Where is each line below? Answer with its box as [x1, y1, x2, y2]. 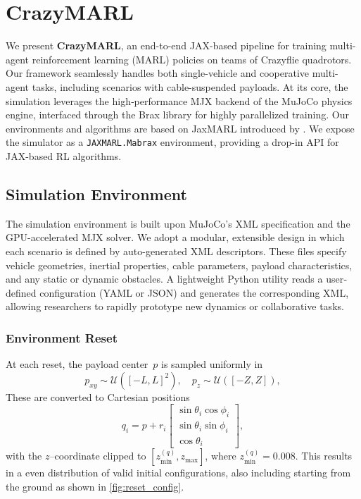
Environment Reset [6, 328, 118, 346]
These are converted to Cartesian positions [6, 389, 190, 404]
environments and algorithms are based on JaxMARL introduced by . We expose [6, 121, 355, 135]
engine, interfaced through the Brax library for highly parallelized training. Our [6, 107, 349, 122]
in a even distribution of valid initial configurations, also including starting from [6, 465, 351, 480]
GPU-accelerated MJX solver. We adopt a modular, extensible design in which [6, 230, 345, 245]
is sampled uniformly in [161, 357, 263, 371]
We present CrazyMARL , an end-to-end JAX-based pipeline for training [6, 38, 327, 53]
